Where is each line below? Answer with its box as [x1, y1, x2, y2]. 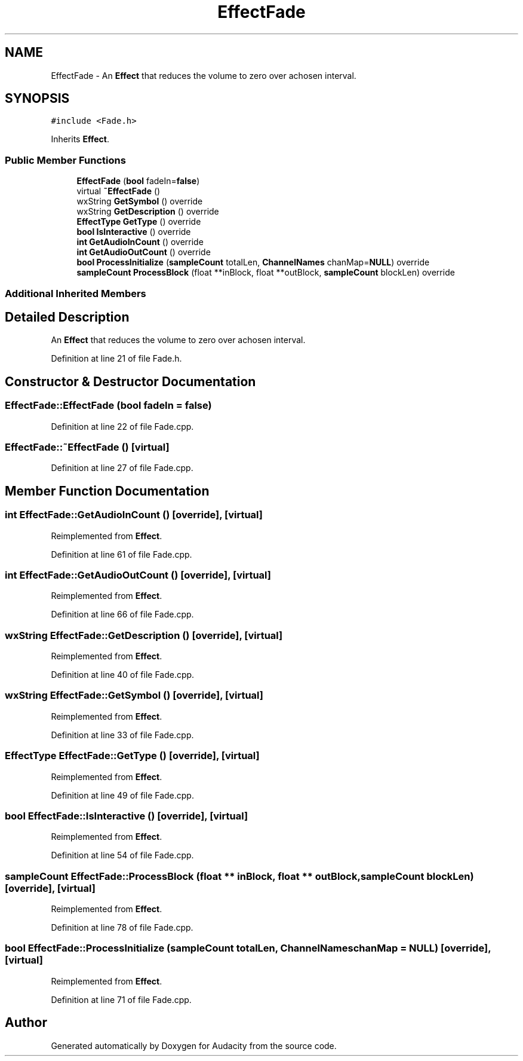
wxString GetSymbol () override [76, 196, 203, 207]
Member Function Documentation [5, 483, 210, 499]
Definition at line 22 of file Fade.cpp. [51, 421, 194, 432]
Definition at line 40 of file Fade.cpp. [51, 669, 195, 680]
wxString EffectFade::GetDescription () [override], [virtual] [5, 629, 283, 641]
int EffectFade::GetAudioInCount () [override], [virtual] [5, 509, 263, 521]
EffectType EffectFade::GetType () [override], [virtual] [5, 750, 260, 762]
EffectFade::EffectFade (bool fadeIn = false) [5, 399, 212, 412]
